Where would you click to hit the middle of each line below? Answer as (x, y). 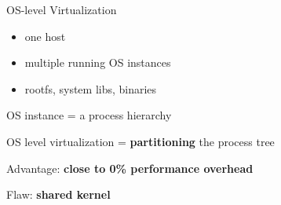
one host (45, 36)
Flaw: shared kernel (58, 194)
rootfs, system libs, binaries (91, 88)
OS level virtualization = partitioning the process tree (140, 141)
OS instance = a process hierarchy (89, 115)
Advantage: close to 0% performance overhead (130, 168)
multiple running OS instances (98, 62)
